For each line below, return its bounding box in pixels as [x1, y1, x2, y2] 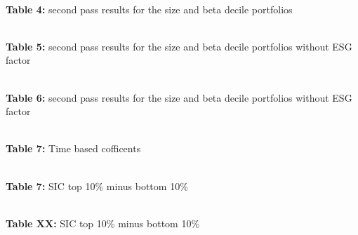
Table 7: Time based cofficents [6, 141, 141, 156]
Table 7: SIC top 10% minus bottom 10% [6, 178, 188, 193]
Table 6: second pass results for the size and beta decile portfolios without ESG [6, 90, 352, 105]
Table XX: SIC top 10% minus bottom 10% [6, 215, 200, 230]
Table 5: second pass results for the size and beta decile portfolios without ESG [6, 39, 352, 53]
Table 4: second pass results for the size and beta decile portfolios [6, 1, 293, 16]
